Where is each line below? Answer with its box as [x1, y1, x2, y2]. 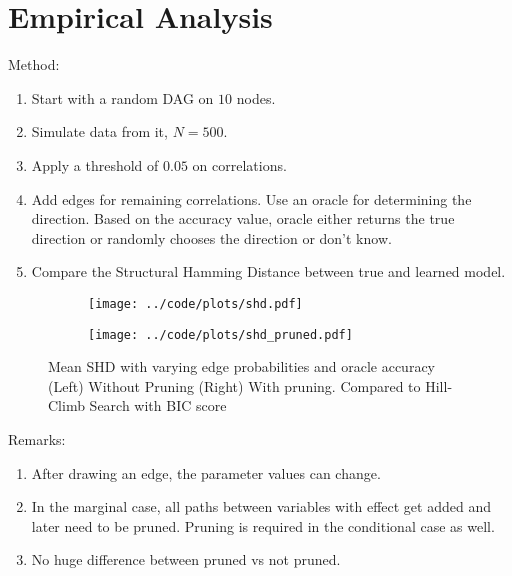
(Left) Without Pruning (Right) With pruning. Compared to [48, 375, 421, 396]
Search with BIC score [89, 395, 227, 416]
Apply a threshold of [31, 154, 159, 175]
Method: [8, 54, 60, 75]
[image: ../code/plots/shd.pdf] [88, 296, 303, 311]
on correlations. [192, 154, 287, 175]
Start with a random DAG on [31, 87, 214, 108]
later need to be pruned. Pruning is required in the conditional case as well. [31, 515, 495, 536]
